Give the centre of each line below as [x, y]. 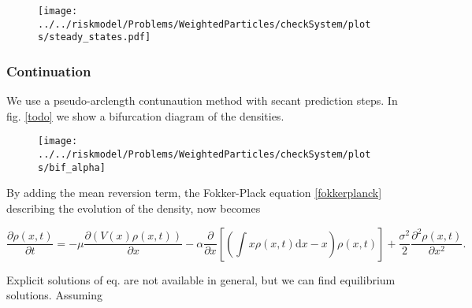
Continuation [49, 71]
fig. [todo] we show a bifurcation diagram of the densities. [145, 115]
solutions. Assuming [55, 295]
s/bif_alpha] [72, 167]
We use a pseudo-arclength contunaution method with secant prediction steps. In [202, 100]
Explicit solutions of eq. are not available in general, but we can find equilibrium [201, 279]
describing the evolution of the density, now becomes [134, 208]
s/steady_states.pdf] [95, 37]
